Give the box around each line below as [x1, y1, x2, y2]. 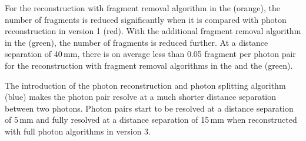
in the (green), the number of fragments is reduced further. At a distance [5, 36, 268, 48]
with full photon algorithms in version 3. [5, 125, 151, 137]
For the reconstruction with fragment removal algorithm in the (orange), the [5, 2, 281, 14]
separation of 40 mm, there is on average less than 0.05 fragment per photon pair [5, 48, 296, 60]
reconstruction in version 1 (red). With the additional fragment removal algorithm [5, 25, 301, 37]
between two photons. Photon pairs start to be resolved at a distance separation [5, 102, 294, 114]
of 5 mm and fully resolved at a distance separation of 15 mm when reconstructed [5, 113, 297, 126]
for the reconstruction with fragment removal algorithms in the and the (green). [5, 59, 293, 71]
